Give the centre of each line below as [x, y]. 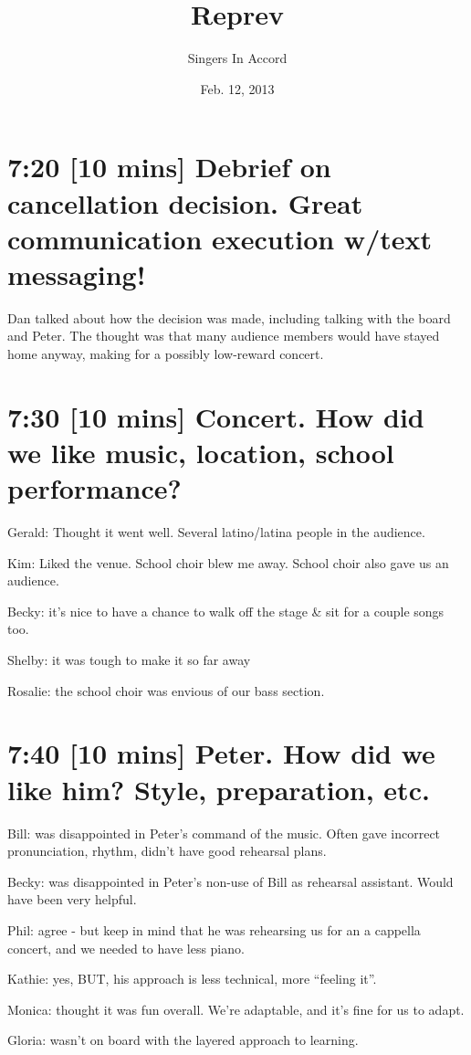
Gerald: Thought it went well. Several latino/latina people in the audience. [216, 532]
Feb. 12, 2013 [237, 88]
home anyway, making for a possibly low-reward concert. [166, 353]
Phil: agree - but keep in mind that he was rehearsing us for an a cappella [214, 929]
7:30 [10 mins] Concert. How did [216, 416]
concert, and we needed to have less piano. [126, 948]
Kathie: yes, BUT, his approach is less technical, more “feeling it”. [192, 979]
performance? [94, 488]
